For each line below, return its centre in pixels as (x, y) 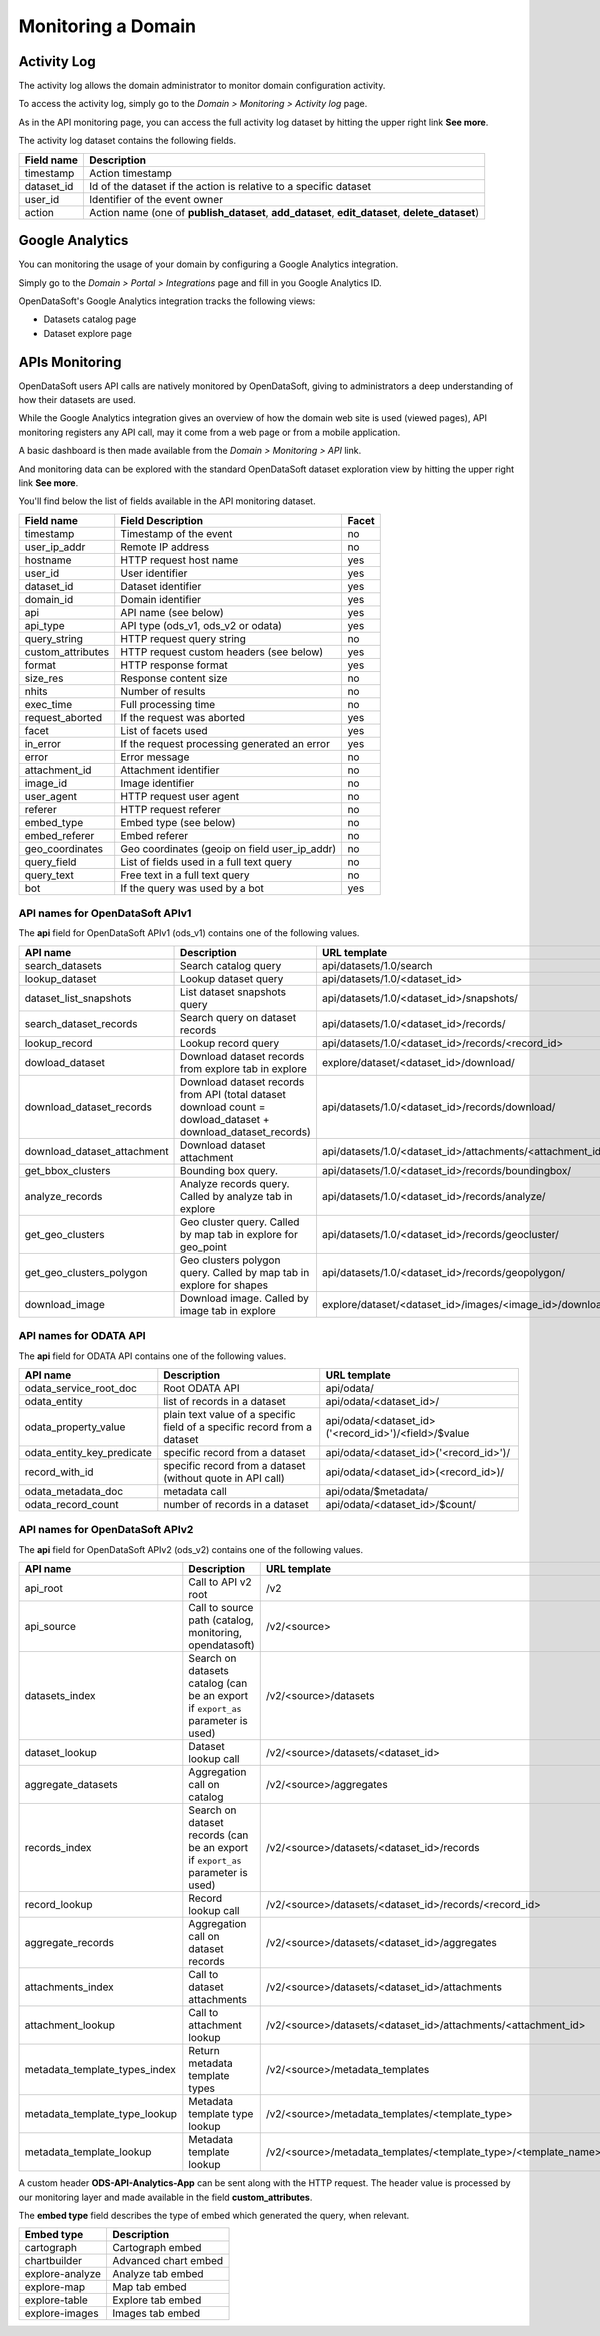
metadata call (195, 1492)
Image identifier (157, 783)
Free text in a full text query (185, 875)
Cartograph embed (156, 2248)
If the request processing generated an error (225, 743)
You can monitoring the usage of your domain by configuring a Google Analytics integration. (208, 264)
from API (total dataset (233, 1094)
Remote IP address (165, 547)
